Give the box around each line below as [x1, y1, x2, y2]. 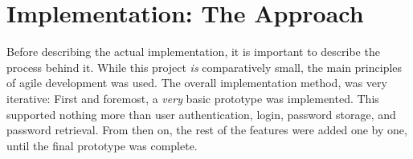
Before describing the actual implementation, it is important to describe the [6, 43, 380, 60]
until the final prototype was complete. [6, 137, 198, 153]
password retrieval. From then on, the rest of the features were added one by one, [6, 121, 407, 138]
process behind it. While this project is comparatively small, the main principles [6, 58, 403, 75]
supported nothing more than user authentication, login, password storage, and [6, 105, 396, 122]
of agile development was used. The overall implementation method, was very [6, 74, 387, 91]
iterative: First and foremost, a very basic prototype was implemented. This [6, 89, 379, 106]
